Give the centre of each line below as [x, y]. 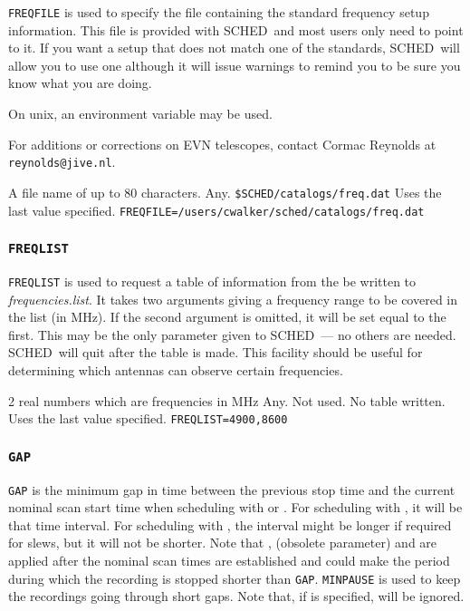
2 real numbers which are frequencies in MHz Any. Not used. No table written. [227, 400]
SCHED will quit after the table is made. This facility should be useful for [216, 352]
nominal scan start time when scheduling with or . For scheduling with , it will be [235, 507]
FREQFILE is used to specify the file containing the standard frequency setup [219, 12]
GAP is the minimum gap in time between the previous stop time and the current [232, 489]
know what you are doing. [80, 83]
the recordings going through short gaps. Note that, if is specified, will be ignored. [236, 596]
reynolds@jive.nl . [62, 162]
